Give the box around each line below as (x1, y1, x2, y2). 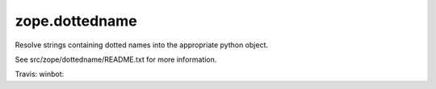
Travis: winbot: (15, 69, 65, 79)
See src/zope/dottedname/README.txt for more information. (15, 55, 217, 64)
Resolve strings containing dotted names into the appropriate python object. (15, 40, 268, 50)
